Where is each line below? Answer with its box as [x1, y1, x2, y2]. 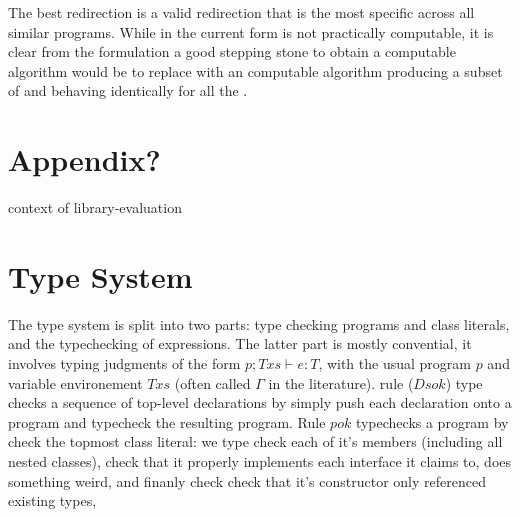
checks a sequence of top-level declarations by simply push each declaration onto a [8, 392, 512, 413]
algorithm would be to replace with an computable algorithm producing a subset [8, 60, 503, 81]
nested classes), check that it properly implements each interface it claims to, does [8, 450, 512, 471]
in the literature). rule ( [268, 372, 414, 393]
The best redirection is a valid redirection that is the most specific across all [8, 2, 475, 22]
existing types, [8, 490, 97, 511]
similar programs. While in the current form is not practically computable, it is [8, 21, 494, 42]
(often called [174, 372, 251, 393]
